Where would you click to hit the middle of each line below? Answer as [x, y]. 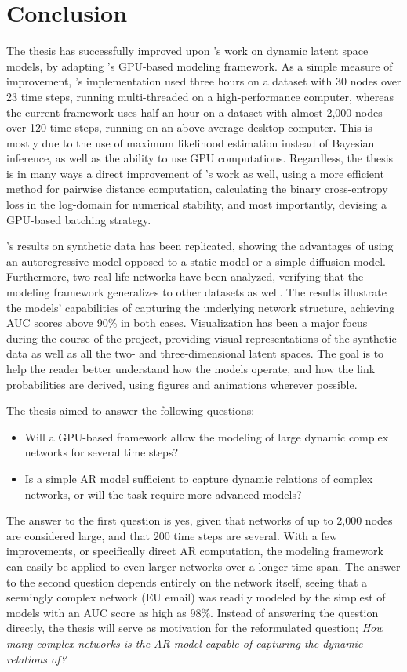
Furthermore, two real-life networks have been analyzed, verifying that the [185, 276]
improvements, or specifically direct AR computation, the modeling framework [195, 551]
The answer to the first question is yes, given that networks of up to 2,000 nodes [200, 520]
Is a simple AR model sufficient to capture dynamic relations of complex [199, 478]
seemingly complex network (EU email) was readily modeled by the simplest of [196, 597]
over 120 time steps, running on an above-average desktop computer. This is [189, 127]
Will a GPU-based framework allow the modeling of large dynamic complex [207, 436]
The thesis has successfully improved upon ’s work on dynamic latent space [187, 51]
